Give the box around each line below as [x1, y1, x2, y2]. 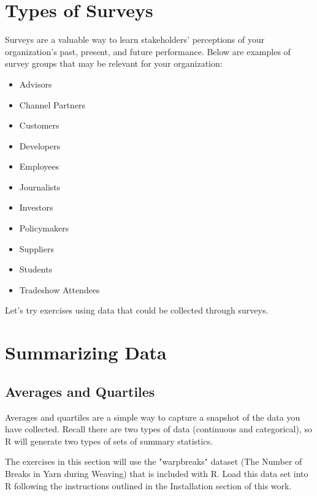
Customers [19, 119, 59, 132]
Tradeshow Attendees [19, 283, 100, 296]
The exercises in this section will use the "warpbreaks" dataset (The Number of [5, 455, 302, 468]
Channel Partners [19, 98, 86, 111]
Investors [19, 201, 53, 214]
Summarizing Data [5, 340, 167, 365]
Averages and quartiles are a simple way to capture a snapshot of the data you [5, 410, 300, 423]
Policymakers [19, 222, 69, 235]
